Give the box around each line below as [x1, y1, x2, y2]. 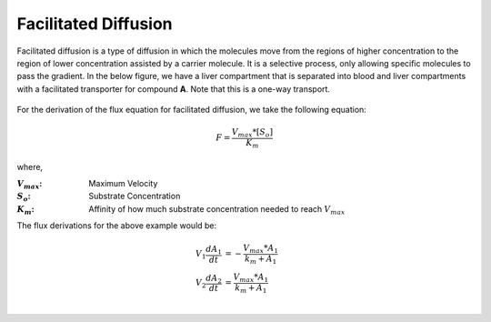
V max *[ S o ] [231, 127, 273, 140]
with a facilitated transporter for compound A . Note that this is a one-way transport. [16, 83, 331, 95]
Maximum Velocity [88, 177, 158, 188]
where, [16, 161, 44, 172]
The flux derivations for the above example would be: [16, 220, 217, 231]
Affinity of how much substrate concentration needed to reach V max [88, 203, 346, 216]
